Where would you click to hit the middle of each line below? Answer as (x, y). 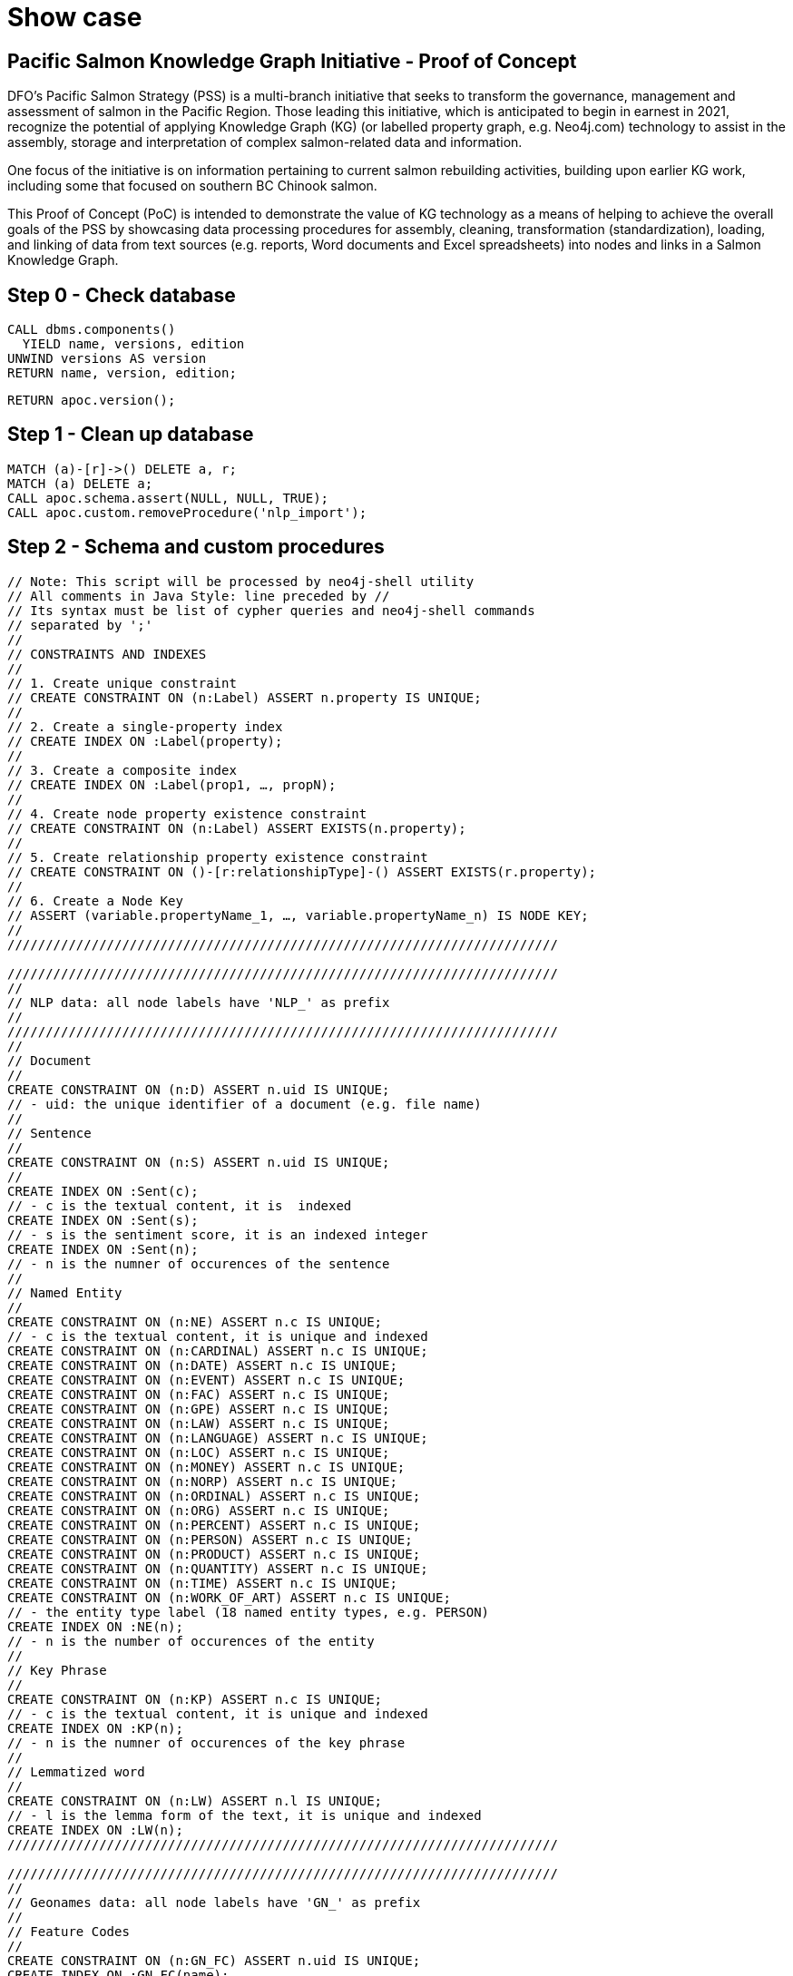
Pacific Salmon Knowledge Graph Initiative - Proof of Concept (292, 61)
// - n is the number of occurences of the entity (191, 1641)
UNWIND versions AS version (107, 359)
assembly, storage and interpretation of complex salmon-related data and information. (265, 142)
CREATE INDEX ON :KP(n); (95, 1728)
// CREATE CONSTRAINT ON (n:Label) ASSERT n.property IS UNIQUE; (245, 697)
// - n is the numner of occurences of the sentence (199, 1263)
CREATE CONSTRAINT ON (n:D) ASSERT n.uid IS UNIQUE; (199, 1089)
